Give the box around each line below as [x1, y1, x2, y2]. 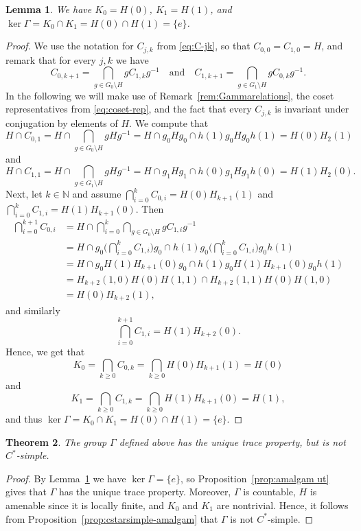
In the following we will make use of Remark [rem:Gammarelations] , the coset [5, 88, 334, 102]
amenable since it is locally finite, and [5, 498, 165, 512]
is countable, [243, 484, 296, 499]
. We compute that [129, 115, 209, 130]
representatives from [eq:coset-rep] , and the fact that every [5, 102, 252, 116]
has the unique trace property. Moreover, [58, 484, 231, 499]
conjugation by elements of [5, 115, 118, 130]
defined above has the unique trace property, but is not [119, 434, 346, 449]
